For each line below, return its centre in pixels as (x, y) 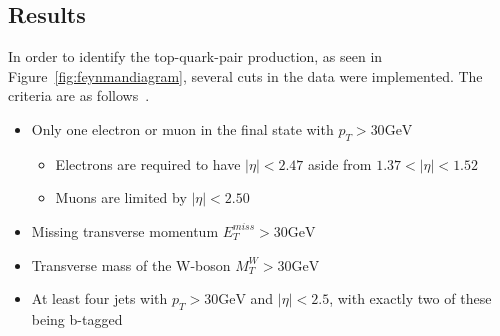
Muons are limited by (121, 197)
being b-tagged (77, 318)
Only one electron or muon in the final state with (182, 128)
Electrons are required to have (148, 163)
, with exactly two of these (410, 298)
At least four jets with (99, 298)
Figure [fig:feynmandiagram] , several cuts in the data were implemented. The (245, 75)
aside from (339, 163)
